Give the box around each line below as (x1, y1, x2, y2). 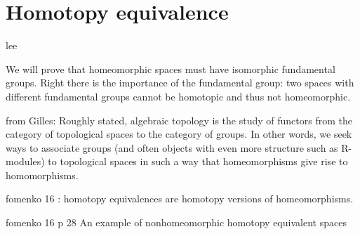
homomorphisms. (6, 167, 79, 182)
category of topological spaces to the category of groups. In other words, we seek (6, 126, 352, 141)
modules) (6, 154, 45, 169)
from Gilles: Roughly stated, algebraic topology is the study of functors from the (6, 112, 352, 127)
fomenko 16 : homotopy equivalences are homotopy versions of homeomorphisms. (6, 191, 354, 206)
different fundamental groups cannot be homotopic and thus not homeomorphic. (6, 89, 351, 103)
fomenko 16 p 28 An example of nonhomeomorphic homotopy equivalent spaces (6, 215, 347, 230)
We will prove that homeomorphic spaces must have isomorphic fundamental (6, 61, 335, 76)
